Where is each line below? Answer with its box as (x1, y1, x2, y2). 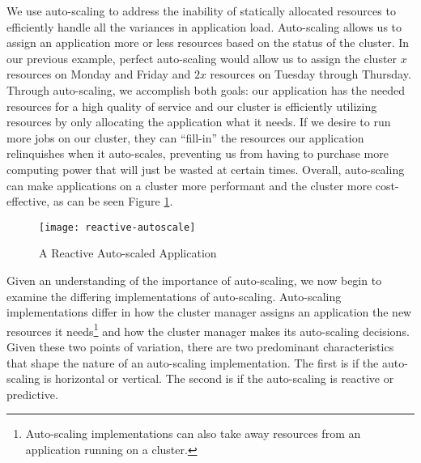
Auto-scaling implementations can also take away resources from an (25, 425, 361, 442)
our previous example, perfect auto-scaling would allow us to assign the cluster (6, 49, 398, 66)
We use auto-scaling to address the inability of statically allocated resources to (6, 2, 396, 19)
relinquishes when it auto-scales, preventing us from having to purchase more (6, 145, 389, 162)
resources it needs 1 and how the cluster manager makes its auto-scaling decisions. (6, 320, 410, 339)
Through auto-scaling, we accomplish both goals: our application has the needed (6, 81, 405, 98)
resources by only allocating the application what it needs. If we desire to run (6, 113, 391, 130)
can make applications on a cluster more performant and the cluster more (6, 176, 372, 193)
